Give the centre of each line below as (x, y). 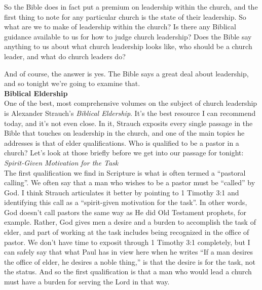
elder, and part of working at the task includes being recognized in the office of (127, 232)
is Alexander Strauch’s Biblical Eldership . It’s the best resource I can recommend (130, 113)
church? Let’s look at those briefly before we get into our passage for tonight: (124, 153)
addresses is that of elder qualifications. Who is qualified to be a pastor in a (122, 142)
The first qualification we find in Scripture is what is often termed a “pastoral (125, 172)
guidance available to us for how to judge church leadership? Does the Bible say (128, 36)
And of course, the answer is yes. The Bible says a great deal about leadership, (126, 73)
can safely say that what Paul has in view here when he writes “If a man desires (129, 252)
